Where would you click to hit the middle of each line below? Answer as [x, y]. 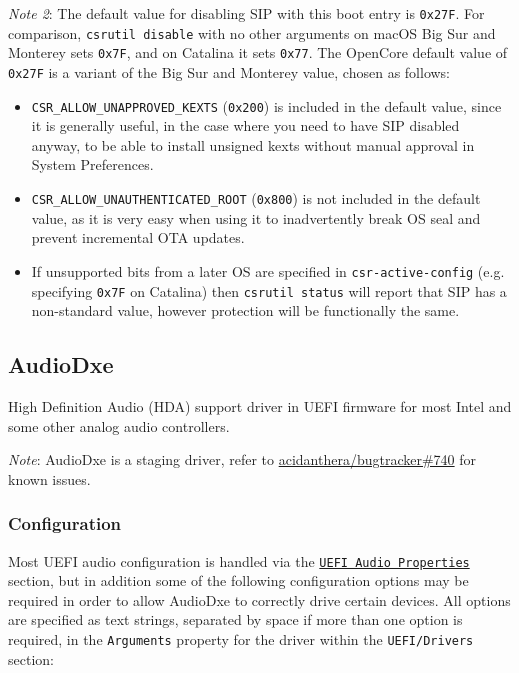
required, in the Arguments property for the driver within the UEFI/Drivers [241, 639]
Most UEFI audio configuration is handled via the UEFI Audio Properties [239, 560]
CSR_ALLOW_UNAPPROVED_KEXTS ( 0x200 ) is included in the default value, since [266, 105]
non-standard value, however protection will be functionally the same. [245, 310]
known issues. [49, 478]
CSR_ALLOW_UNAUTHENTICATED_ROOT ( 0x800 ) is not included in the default [256, 198]
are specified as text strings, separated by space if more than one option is [235, 619]
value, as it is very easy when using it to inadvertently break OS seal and [256, 217]
